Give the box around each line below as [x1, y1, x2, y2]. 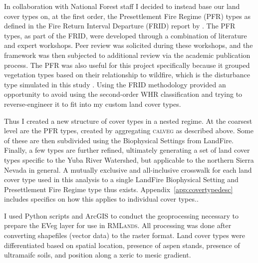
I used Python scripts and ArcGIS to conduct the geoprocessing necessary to [4, 210, 239, 221]
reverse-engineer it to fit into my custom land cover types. [4, 98, 181, 109]
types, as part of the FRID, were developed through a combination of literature [4, 30, 247, 40]
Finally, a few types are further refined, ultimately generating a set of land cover [4, 145, 250, 155]
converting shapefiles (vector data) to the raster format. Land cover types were [4, 230, 245, 241]
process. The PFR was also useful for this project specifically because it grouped [4, 59, 250, 70]
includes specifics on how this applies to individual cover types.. [4, 194, 199, 204]
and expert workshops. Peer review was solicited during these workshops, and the [4, 40, 253, 50]
